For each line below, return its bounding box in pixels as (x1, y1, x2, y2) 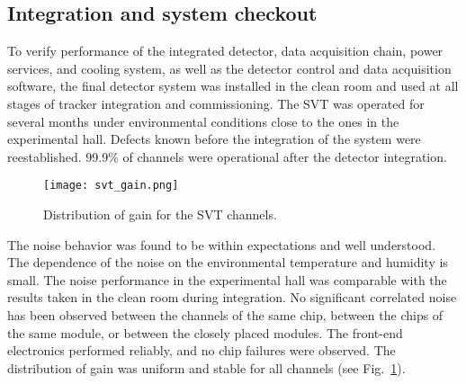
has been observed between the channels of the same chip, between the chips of (7, 305, 444, 324)
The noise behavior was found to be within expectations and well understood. (7, 235, 436, 254)
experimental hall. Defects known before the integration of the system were (7, 129, 421, 148)
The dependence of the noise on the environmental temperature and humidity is (7, 253, 448, 272)
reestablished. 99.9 (7, 147, 109, 165)
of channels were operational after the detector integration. (122, 147, 447, 165)
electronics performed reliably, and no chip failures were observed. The (7, 341, 396, 360)
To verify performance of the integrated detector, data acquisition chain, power (7, 41, 444, 60)
